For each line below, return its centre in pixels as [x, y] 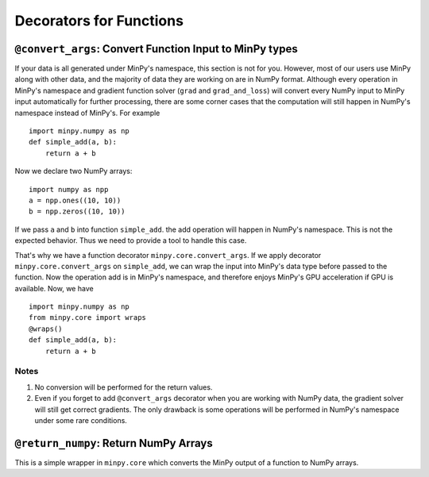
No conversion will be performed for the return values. [124, 387]
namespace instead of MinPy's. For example [87, 113]
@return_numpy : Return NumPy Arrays [114, 443]
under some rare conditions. [81, 420]
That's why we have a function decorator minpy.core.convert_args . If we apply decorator [168, 255]
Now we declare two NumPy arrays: [73, 171]
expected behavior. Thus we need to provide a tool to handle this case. [131, 240]
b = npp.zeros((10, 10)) [77, 212]
